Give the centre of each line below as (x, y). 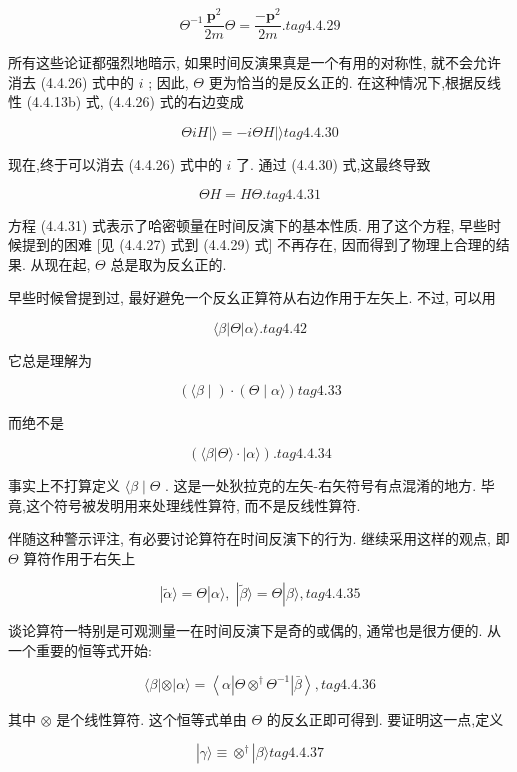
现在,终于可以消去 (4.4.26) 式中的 (115, 163)
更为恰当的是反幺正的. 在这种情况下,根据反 (348, 81)
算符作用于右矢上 (79, 557)
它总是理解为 (50, 359)
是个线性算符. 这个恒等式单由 (151, 718)
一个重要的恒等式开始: (80, 650)
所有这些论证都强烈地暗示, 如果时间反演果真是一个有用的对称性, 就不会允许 (255, 62)
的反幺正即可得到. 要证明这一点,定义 (385, 718)
